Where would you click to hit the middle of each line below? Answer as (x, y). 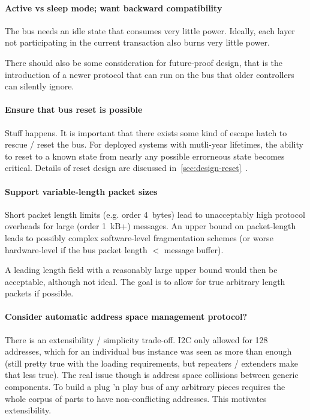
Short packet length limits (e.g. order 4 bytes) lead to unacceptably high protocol (155, 214)
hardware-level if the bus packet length (76, 249)
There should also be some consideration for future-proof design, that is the (144, 62)
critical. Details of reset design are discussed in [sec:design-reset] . (127, 168)
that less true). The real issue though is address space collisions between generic (152, 375)
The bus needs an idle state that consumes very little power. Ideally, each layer (150, 30)
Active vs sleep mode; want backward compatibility (114, 7)
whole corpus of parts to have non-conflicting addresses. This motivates (136, 398)
